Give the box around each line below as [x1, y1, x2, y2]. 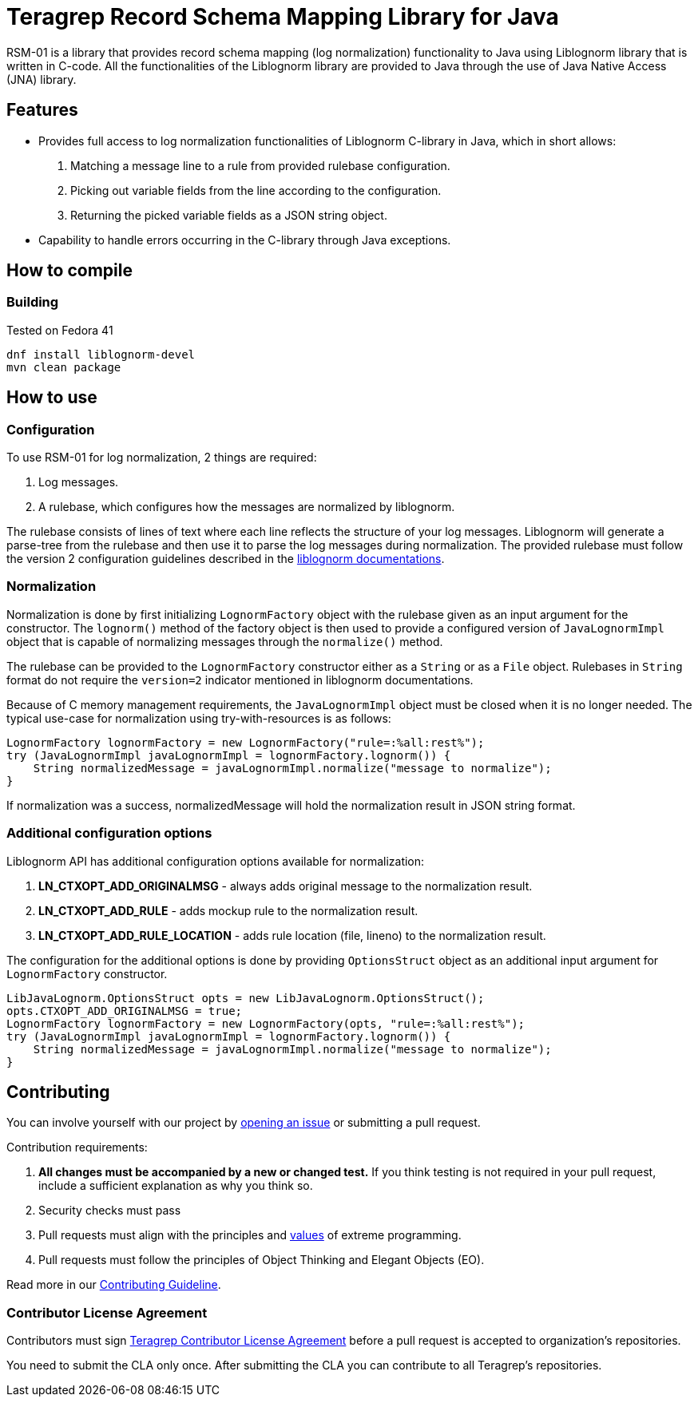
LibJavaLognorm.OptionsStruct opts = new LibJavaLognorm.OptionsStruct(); [6, 991, 485, 1005]
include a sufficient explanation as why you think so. [38, 1179, 313, 1193]
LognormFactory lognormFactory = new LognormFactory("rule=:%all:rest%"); [6, 735, 485, 749]
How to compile [6, 260, 133, 281]
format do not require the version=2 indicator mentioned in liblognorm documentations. [6, 672, 474, 687]
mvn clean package [6, 360, 121, 374]
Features [6, 100, 78, 121]
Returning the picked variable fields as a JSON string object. [70, 208, 387, 222]
